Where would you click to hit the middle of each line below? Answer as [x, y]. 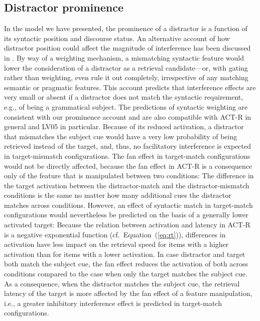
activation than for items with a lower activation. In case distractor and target [125, 254]
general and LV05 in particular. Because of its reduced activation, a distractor [124, 126]
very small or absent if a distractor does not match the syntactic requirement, [124, 97]
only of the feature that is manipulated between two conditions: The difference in [129, 176]
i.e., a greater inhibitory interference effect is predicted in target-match [113, 303]
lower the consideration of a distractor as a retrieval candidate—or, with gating [126, 67]
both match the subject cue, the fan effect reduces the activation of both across [126, 264]
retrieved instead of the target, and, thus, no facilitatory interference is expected [128, 146]
